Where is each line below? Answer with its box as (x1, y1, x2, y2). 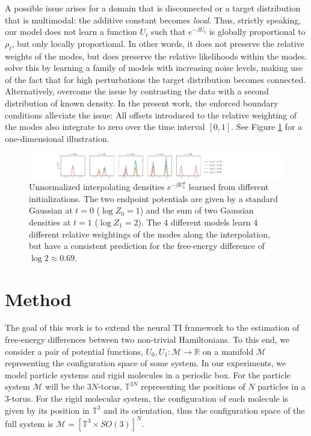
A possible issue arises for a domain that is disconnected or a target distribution (5, 2, 301, 14)
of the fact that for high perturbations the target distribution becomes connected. (5, 73, 306, 85)
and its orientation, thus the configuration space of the (103, 404, 305, 416)
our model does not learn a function (5, 25, 137, 38)
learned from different (188, 180, 269, 193)
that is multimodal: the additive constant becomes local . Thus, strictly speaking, (5, 13, 301, 26)
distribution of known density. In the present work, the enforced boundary (5, 96, 279, 109)
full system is (5, 417, 54, 429)
